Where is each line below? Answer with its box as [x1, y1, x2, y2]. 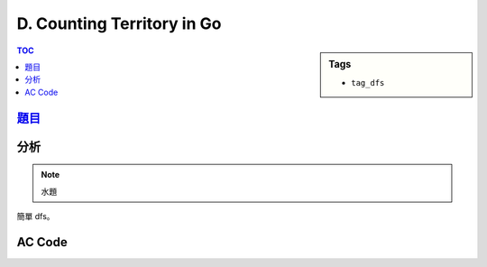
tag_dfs [351, 78, 385, 87]
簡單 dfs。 [16, 210, 55, 221]
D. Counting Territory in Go [16, 14, 222, 33]
